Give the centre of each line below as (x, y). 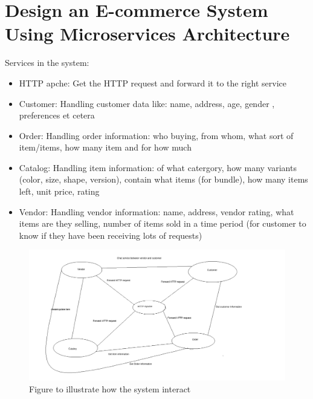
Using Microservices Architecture (147, 34)
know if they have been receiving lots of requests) (111, 235)
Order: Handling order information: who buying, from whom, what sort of (156, 135)
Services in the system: (47, 63)
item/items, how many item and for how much (105, 147)
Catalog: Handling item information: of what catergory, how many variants (158, 167)
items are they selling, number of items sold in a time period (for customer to (163, 223)
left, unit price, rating (59, 191)
